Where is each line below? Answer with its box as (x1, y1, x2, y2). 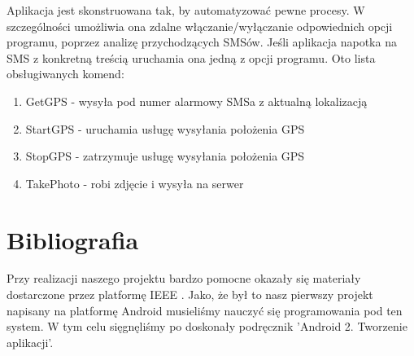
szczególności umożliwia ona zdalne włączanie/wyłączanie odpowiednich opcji (7, 17, 393, 34)
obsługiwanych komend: (7, 65, 124, 82)
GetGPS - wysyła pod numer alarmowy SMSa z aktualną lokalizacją (25, 92, 368, 109)
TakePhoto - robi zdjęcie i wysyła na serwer (25, 174, 244, 191)
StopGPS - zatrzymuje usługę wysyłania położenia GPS (25, 147, 305, 165)
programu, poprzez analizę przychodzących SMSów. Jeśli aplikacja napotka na (7, 33, 397, 51)
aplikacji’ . (7, 333, 54, 350)
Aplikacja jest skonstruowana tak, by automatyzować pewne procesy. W (7, 2, 365, 18)
